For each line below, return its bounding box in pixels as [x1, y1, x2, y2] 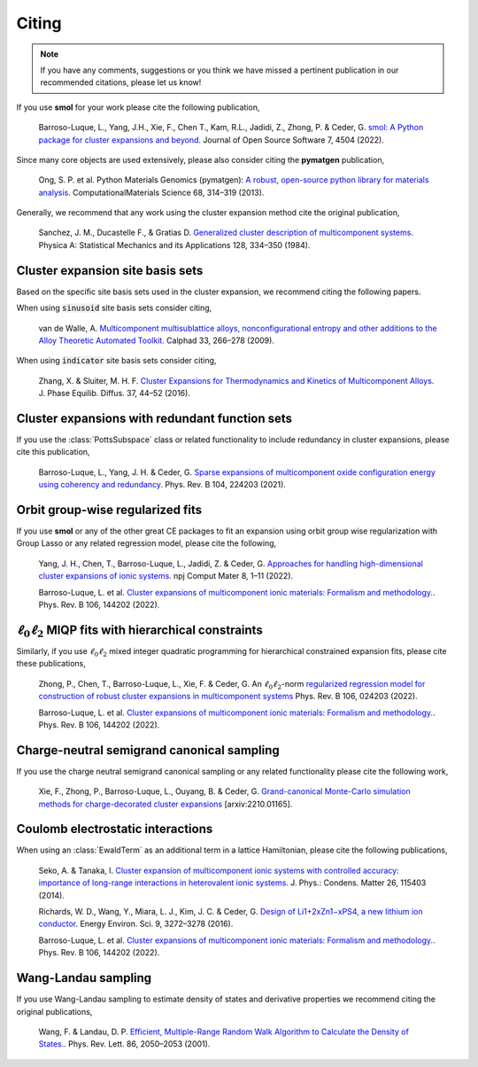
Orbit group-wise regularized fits [16, 502, 203, 518]
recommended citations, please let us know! [40, 77, 202, 88]
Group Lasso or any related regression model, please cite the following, [16, 538, 277, 549]
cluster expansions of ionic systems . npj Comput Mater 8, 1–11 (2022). [38, 571, 294, 581]
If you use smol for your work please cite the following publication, [16, 102, 260, 113]
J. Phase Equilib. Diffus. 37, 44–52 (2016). [38, 388, 190, 399]
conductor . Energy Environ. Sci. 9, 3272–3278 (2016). [38, 918, 234, 930]
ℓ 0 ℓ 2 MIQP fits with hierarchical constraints [16, 622, 263, 640]
